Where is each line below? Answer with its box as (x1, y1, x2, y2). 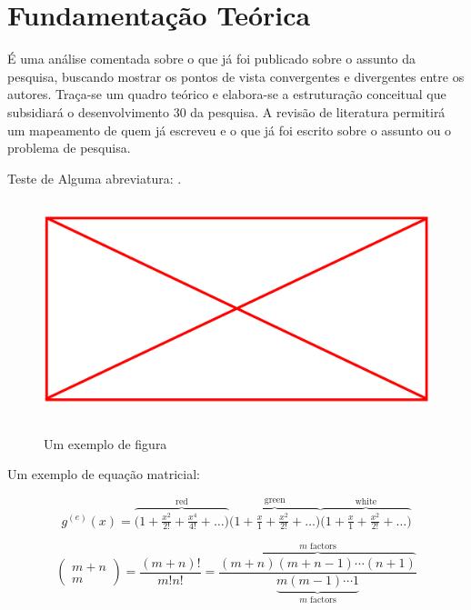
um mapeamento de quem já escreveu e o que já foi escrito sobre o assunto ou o (7, 120, 452, 139)
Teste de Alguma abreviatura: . (7, 168, 182, 187)
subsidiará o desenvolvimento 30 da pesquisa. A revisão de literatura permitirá (7, 102, 446, 121)
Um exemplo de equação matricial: (7, 465, 200, 484)
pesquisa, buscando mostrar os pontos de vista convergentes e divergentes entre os (7, 66, 465, 85)
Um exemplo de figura (44, 434, 167, 453)
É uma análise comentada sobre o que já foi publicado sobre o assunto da (7, 49, 416, 68)
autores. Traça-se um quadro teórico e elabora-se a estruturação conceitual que (7, 85, 446, 104)
